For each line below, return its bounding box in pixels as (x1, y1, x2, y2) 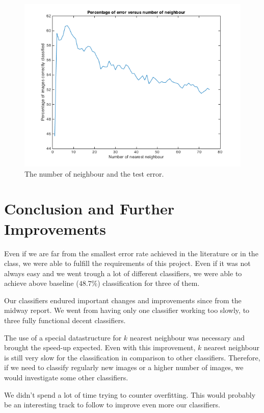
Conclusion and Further (4, 198, 175, 219)
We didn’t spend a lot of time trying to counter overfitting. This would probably (4, 389, 256, 400)
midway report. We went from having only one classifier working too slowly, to (4, 305, 250, 315)
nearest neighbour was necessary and (129, 332, 245, 343)
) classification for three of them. (97, 278, 200, 288)
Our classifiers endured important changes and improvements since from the (4, 295, 242, 305)
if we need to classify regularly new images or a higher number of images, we (4, 362, 244, 373)
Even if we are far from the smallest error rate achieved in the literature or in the (4, 248, 258, 258)
